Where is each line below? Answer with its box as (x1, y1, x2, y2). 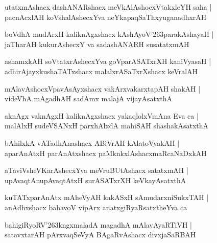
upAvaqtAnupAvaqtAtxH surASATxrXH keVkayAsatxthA (5, 174, 186, 185)
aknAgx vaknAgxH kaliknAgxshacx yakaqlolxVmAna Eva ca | (5, 110, 199, 121)
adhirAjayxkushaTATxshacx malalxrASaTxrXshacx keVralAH (5, 65, 198, 76)
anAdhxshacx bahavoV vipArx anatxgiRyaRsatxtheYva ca (5, 202, 187, 212)
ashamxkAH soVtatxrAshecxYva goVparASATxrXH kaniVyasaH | (5, 56, 211, 67)
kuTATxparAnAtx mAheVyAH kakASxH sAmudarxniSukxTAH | (5, 192, 209, 203)
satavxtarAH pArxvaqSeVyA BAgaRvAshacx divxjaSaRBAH (5, 229, 196, 240)
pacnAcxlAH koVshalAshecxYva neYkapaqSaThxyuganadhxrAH (5, 11, 207, 22)
